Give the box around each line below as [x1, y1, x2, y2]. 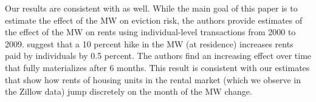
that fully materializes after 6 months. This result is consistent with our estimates [5, 61, 310, 73]
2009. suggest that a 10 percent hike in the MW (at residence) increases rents [5, 37, 294, 50]
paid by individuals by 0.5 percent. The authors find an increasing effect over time [5, 49, 312, 62]
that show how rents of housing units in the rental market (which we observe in [5, 73, 301, 86]
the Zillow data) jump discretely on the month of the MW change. [5, 85, 252, 98]
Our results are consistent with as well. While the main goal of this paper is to [5, 2, 298, 14]
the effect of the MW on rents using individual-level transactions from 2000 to [5, 25, 296, 38]
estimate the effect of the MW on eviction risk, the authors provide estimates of [5, 13, 303, 26]
